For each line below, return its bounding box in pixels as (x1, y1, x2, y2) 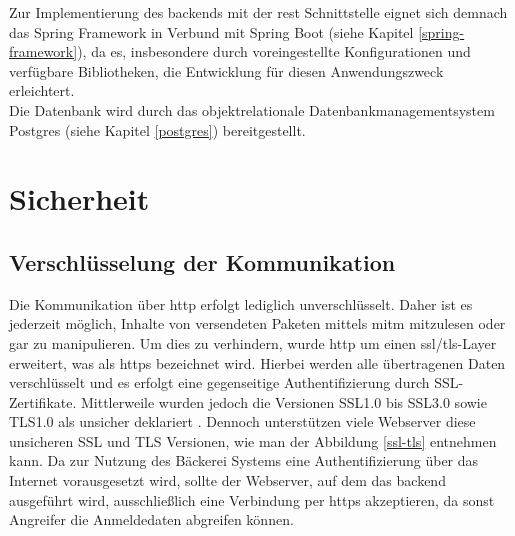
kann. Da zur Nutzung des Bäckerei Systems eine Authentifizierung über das (9, 450, 479, 471)
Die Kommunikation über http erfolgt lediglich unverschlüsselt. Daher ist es (9, 293, 473, 314)
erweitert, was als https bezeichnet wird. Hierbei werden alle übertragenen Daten (9, 352, 506, 373)
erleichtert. (9, 80, 75, 101)
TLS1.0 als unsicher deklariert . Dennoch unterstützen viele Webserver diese (9, 411, 476, 432)
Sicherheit (9, 178, 150, 219)
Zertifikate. (9, 391, 77, 412)
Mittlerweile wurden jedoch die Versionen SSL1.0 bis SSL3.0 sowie (80, 391, 487, 412)
